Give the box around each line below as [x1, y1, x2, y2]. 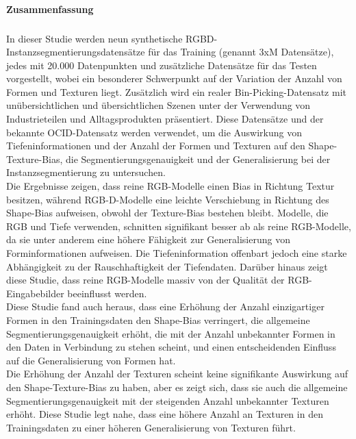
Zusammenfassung [6, 2, 94, 16]
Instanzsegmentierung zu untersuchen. [6, 165, 166, 179]
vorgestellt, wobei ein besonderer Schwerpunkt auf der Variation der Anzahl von [6, 71, 342, 86]
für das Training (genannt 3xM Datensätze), [148, 45, 334, 59]
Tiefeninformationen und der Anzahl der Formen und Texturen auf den [6, 138, 305, 153]
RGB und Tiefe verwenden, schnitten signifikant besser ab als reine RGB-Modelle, [6, 218, 351, 233]
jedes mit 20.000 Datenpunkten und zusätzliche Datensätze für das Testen [6, 58, 317, 72]
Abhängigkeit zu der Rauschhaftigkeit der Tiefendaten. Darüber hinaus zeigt [6, 259, 328, 273]
